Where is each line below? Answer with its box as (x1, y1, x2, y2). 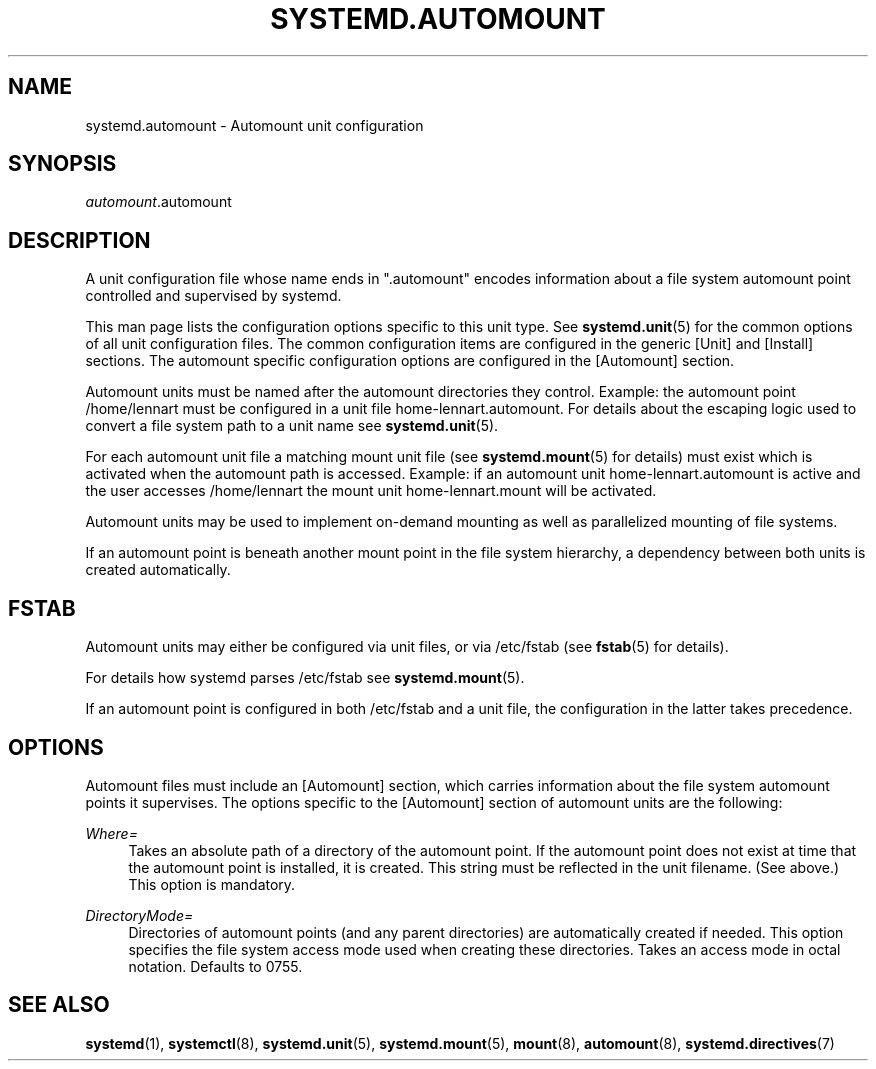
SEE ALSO (8, 992, 110, 1018)
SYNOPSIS (8, 151, 117, 177)
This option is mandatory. (128, 875, 296, 893)
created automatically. (85, 561, 231, 579)
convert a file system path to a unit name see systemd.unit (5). (85, 417, 499, 435)
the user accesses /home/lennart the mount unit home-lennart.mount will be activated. (85, 482, 657, 500)
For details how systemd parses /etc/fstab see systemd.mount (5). (85, 669, 525, 687)
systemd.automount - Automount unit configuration (85, 116, 424, 134)
